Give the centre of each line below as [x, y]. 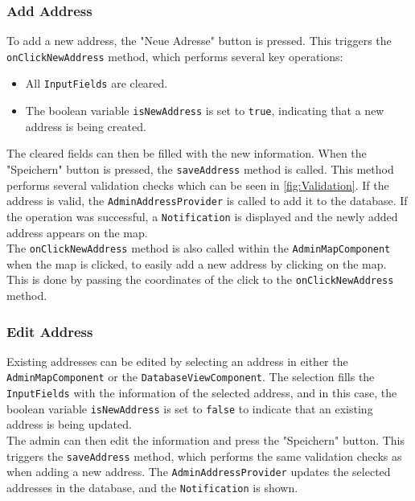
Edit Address [50, 331]
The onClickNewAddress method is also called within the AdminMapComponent [199, 248]
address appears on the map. [77, 232]
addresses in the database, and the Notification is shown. [152, 487]
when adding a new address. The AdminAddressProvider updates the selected [199, 472]
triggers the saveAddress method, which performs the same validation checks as [204, 456]
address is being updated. [69, 424]
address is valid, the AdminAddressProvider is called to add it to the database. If [207, 201]
